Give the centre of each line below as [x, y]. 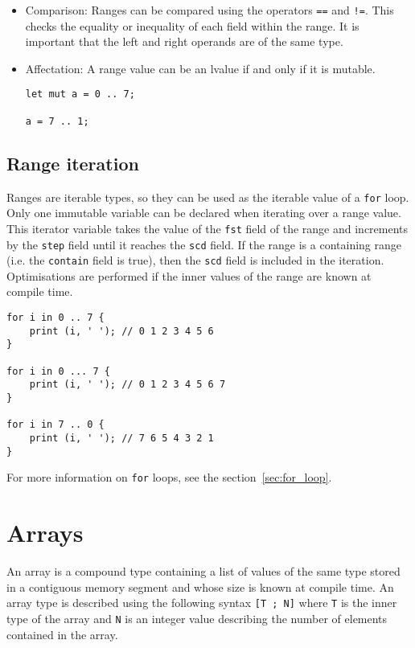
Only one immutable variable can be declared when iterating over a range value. [204, 213]
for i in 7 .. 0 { [55, 425]
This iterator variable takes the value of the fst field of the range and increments [207, 228]
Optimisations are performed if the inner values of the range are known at [189, 275]
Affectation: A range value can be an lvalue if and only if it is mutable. [200, 68]
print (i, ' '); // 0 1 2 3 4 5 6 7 [127, 385]
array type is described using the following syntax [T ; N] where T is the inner [202, 603]
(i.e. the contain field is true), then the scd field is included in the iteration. [195, 260]
